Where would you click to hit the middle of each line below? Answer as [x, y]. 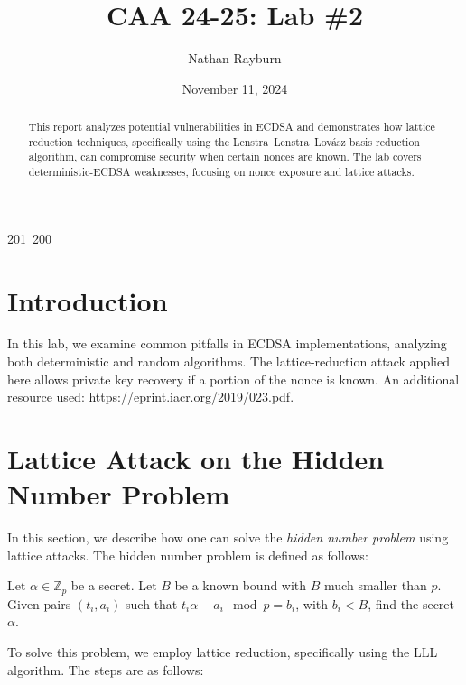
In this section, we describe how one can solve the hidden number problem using [228, 537]
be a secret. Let [114, 585]
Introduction [88, 300]
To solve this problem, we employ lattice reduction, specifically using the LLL [223, 651]
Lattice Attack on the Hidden [196, 459]
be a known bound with [241, 585]
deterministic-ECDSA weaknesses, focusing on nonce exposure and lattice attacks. [221, 172]
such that [152, 603]
